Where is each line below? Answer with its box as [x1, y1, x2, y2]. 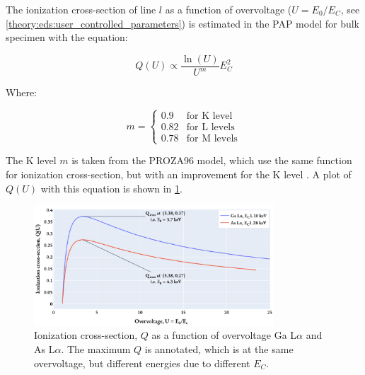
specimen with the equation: [6, 30, 128, 45]
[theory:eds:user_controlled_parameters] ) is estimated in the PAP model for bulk [6, 16, 359, 30]
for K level [186, 111, 233, 122]
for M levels [186, 134, 238, 144]
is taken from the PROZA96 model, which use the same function [71, 153, 352, 168]
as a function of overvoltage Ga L [151, 328, 297, 342]
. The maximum [61, 341, 131, 356]
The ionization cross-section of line [6, 2, 156, 16]
